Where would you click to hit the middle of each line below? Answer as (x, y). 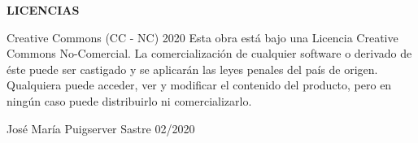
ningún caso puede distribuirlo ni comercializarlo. (129, 100)
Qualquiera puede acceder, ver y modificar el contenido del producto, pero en (199, 85)
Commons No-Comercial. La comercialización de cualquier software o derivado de (209, 53)
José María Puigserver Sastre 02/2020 (101, 128)
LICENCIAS (43, 10)
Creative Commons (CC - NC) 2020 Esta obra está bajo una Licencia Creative (202, 37)
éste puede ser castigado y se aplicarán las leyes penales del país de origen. (192, 69)
